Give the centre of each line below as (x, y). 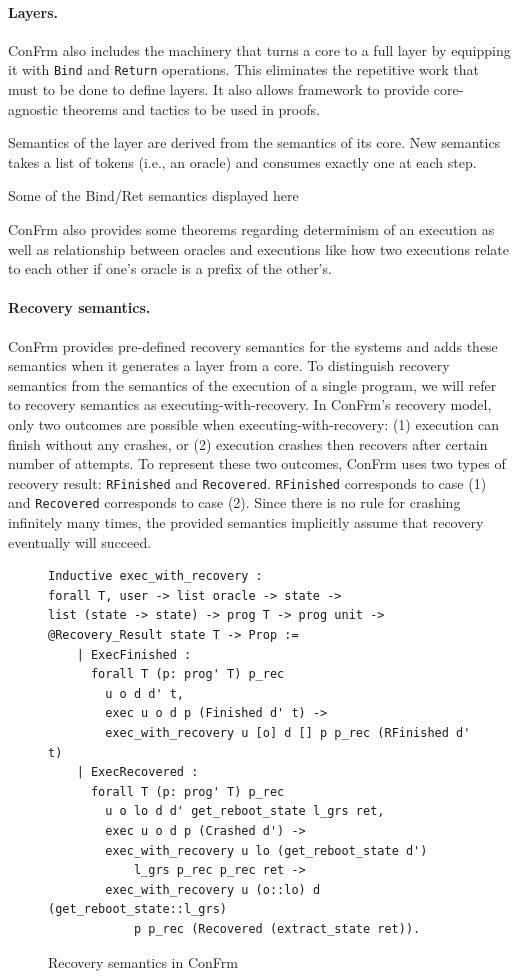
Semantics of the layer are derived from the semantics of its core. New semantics (254, 142)
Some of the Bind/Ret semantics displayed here (153, 195)
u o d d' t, (145, 693)
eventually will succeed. (80, 541)
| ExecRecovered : (137, 772)
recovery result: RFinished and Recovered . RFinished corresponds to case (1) (247, 482)
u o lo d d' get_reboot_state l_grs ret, (245, 811)
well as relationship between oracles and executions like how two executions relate (258, 248)
